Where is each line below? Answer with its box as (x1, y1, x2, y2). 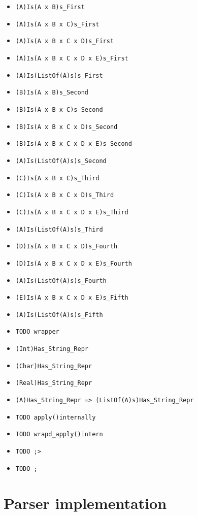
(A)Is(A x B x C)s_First (15, 20, 100, 28)
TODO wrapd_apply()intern (15, 431, 103, 438)
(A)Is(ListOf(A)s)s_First (15, 72, 103, 79)
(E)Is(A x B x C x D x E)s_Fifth (15, 294, 128, 302)
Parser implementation (4, 492, 167, 513)
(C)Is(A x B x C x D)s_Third (15, 191, 114, 199)
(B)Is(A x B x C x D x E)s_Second (15, 140, 132, 148)
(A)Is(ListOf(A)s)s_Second (15, 157, 107, 165)
